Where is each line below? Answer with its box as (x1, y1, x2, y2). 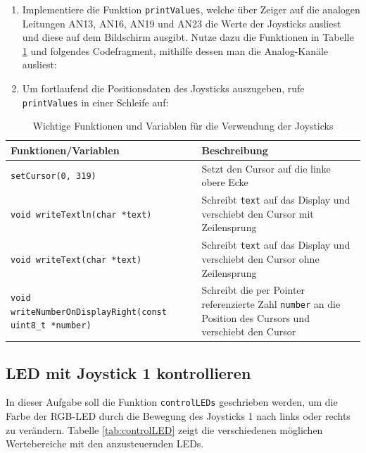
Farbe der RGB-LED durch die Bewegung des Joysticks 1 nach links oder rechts (6, 409, 351, 423)
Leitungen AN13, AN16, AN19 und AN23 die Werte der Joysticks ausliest (22, 15, 341, 30)
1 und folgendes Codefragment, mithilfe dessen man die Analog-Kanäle (22, 43, 329, 58)
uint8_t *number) (11, 321, 91, 331)
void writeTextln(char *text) (11, 209, 152, 220)
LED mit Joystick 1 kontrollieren (6, 361, 251, 383)
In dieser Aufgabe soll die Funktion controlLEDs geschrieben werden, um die (6, 395, 338, 409)
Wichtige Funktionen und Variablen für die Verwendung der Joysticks (32, 118, 334, 133)
